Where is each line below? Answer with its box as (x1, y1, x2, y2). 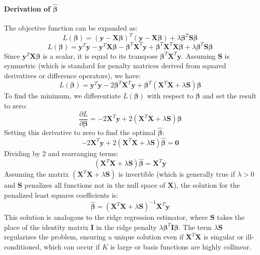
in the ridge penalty (96, 221, 157, 232)
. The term (178, 221, 212, 232)
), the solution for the (173, 180, 240, 190)
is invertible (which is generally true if (118, 169, 235, 179)
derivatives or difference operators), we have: (4, 70, 141, 80)
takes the (216, 212, 245, 222)
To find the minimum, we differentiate (4, 90, 121, 101)
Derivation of (4, 3, 51, 14)
